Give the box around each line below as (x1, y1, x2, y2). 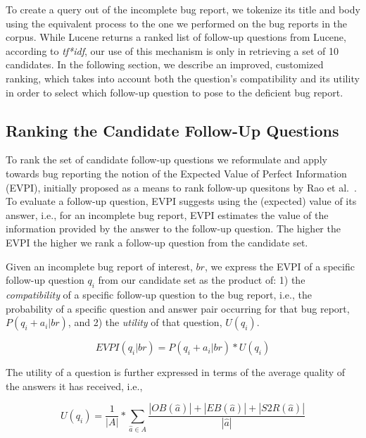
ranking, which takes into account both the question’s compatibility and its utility (6, 70, 360, 85)
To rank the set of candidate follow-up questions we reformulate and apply (6, 152, 327, 167)
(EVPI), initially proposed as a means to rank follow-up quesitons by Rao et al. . (6, 180, 357, 194)
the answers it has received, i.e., (6, 378, 143, 393)
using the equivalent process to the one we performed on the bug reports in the (6, 15, 348, 30)
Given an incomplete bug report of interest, (6, 258, 193, 273)
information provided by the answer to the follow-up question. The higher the (6, 221, 341, 236)
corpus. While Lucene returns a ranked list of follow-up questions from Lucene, (6, 30, 346, 44)
